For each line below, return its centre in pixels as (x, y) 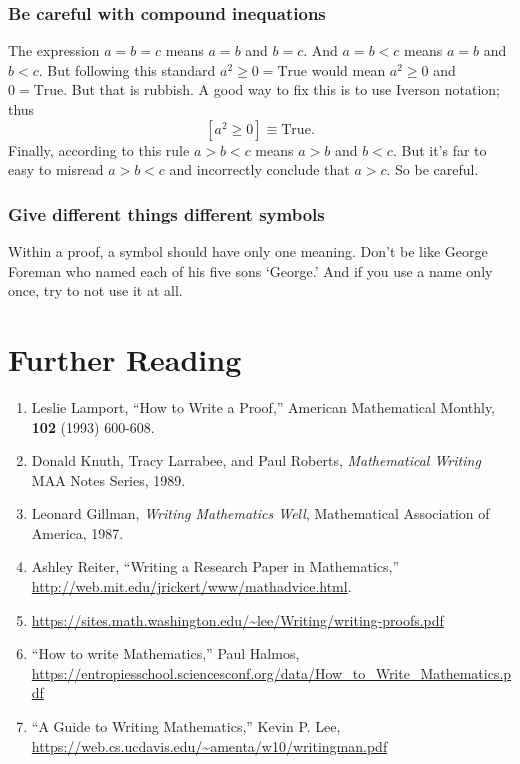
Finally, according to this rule (99, 149)
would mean (348, 69)
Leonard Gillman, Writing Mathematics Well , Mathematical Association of (260, 513)
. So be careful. (432, 169)
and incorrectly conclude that (259, 169)
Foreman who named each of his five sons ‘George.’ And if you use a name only (250, 270)
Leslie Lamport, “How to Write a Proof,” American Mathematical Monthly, (263, 406)
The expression (54, 50)
